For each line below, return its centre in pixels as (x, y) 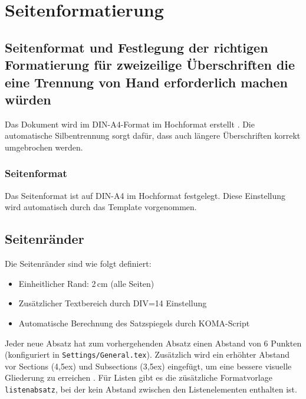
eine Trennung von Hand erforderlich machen (146, 82)
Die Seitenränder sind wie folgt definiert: (78, 264)
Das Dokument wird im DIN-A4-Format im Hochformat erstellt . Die (130, 124)
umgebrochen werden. (44, 147)
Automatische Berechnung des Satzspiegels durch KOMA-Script (134, 323)
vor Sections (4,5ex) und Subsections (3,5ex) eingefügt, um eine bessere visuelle (148, 366)
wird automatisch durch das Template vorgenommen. (101, 207)
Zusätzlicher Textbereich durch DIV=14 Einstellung (113, 303)
